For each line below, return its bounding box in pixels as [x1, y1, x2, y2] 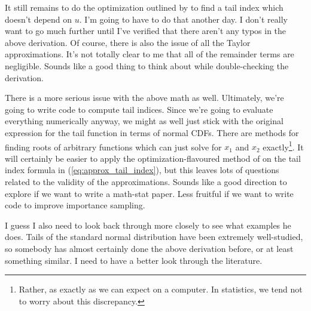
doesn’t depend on [5, 13, 72, 25]
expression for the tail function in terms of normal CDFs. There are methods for [5, 126, 299, 138]
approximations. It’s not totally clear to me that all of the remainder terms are [5, 48, 294, 60]
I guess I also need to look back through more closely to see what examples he [5, 218, 291, 231]
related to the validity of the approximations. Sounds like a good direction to [5, 175, 287, 187]
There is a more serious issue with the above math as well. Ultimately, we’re [5, 91, 284, 104]
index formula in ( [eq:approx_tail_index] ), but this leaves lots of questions [5, 164, 279, 176]
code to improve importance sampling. [5, 199, 145, 211]
